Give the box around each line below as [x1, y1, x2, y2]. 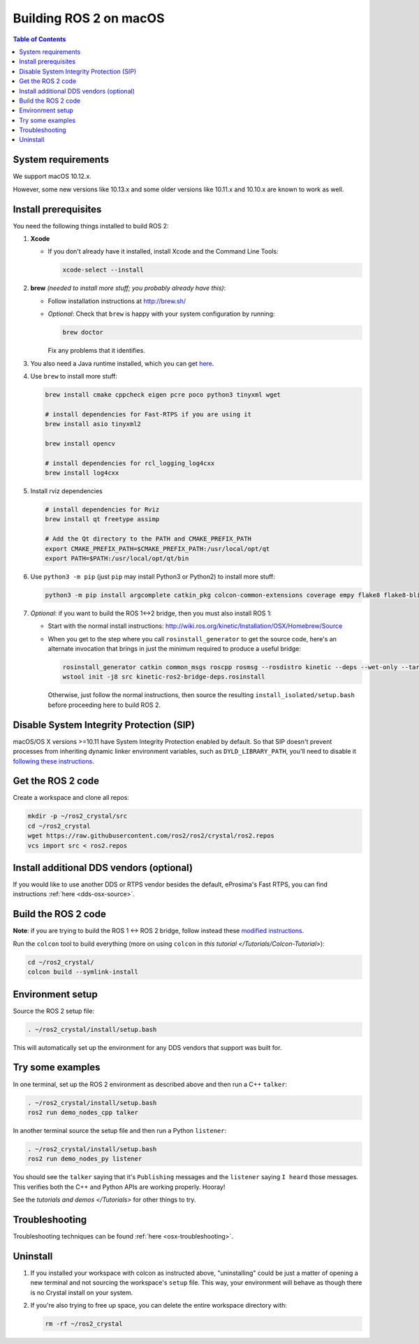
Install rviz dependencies [30, 487, 103, 495]
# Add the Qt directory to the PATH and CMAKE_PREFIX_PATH [45, 535, 251, 543]
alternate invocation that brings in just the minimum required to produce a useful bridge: [47, 645, 302, 653]
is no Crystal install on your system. [30, 1288, 133, 1296]
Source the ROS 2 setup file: [13, 1007, 94, 1015]
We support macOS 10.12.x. [13, 172, 92, 181]
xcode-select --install [62, 266, 145, 274]
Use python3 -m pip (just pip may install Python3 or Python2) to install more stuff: [30, 572, 276, 580]
